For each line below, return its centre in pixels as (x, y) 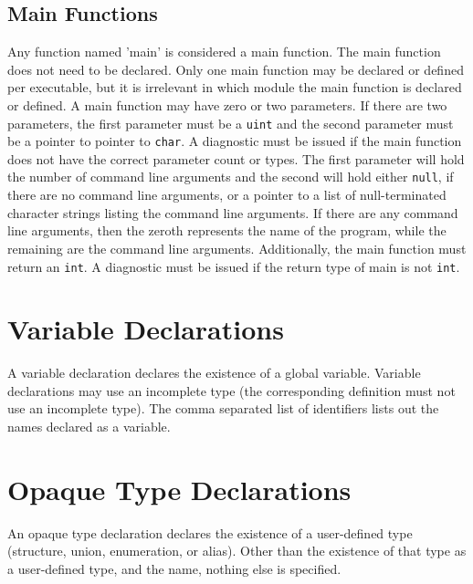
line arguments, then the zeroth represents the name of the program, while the (227, 230)
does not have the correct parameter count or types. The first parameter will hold (236, 158)
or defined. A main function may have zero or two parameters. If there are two (227, 104)
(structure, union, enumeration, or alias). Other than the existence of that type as (237, 551)
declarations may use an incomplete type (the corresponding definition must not (231, 390)
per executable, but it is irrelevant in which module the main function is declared (235, 87)
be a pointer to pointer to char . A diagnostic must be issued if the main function (235, 141)
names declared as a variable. (89, 427)
